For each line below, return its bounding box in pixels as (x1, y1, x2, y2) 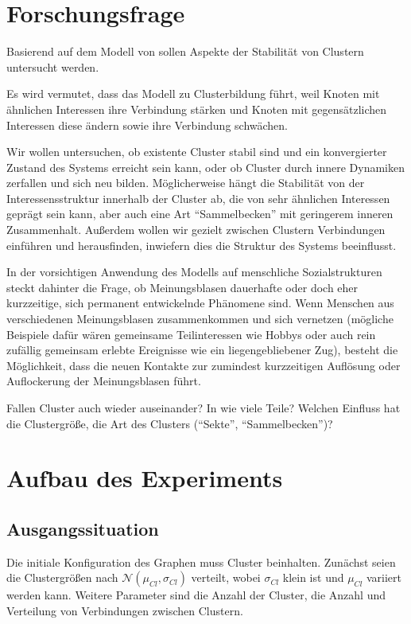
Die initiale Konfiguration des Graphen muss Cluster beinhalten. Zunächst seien (6, 553, 396, 570)
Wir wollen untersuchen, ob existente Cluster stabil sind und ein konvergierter (6, 143, 387, 160)
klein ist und (282, 569, 344, 586)
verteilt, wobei (191, 569, 261, 586)
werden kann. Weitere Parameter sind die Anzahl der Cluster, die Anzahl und (6, 587, 386, 603)
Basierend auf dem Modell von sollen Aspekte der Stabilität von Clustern (6, 43, 364, 60)
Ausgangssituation (6, 516, 159, 540)
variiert (366, 569, 402, 586)
